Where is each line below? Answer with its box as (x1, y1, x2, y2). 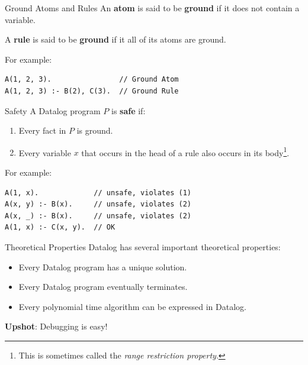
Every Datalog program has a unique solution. (18, 260, 187, 273)
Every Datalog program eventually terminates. (18, 280, 188, 293)
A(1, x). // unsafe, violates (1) (5, 188, 191, 197)
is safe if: (111, 104, 146, 117)
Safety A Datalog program (5, 104, 101, 117)
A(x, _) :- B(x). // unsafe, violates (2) (5, 211, 191, 220)
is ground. (76, 124, 113, 137)
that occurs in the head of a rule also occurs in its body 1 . (81, 144, 290, 159)
